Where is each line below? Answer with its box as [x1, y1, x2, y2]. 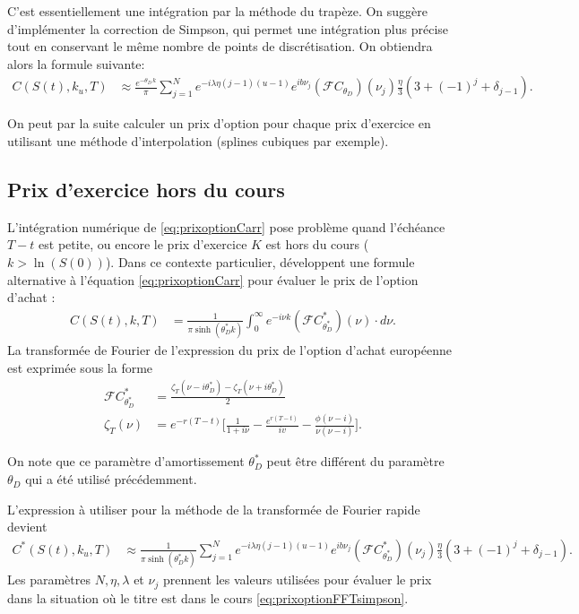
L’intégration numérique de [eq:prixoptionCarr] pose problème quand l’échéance [7, 217, 445, 236]
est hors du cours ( [265, 235, 369, 254]
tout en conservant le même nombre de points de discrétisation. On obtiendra [7, 37, 433, 56]
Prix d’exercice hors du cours [7, 175, 285, 203]
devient [7, 517, 48, 536]
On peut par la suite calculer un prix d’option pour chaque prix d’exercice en [7, 114, 431, 133]
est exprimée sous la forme [7, 358, 153, 376]
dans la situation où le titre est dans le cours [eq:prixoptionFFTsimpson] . [7, 588, 409, 607]
